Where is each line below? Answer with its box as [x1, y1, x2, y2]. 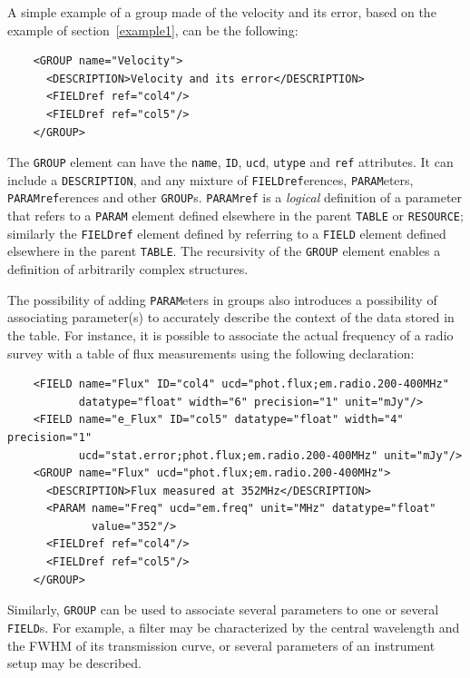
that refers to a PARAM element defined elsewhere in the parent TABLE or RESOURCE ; [7, 206, 464, 225]
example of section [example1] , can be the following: [7, 20, 299, 39]
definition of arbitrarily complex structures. [7, 260, 249, 279]
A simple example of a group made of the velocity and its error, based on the [7, 3, 436, 21]
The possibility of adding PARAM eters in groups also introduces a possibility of [7, 290, 437, 309]
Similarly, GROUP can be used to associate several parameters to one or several [7, 600, 439, 619]
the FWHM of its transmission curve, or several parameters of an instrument [7, 635, 436, 654]
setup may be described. [7, 653, 142, 673]
